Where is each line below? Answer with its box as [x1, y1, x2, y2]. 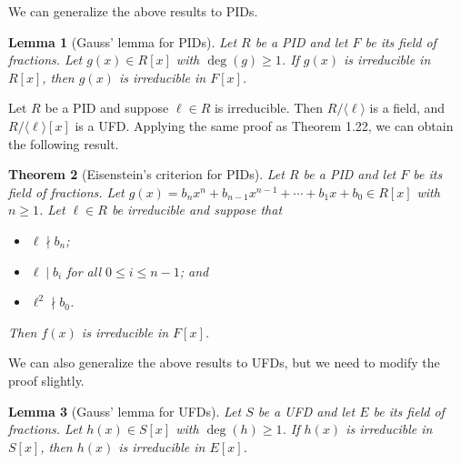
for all [66, 261, 102, 280]
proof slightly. [8, 370, 85, 389]
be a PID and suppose [45, 98, 169, 117]
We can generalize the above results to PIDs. [8, 2, 258, 20]
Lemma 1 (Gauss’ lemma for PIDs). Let [8, 32, 237, 51]
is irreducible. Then [214, 98, 324, 117]
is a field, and [369, 98, 446, 117]
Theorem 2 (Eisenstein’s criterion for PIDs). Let [8, 165, 285, 184]
